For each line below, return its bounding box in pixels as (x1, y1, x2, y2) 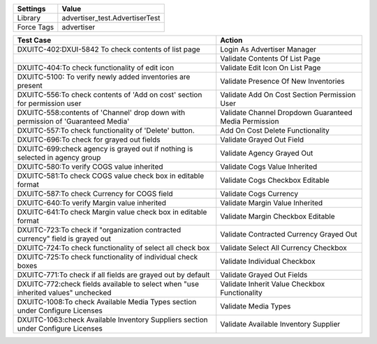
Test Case (17, 36, 52, 45)
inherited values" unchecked (17, 288, 112, 297)
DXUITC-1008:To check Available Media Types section (17, 297, 197, 306)
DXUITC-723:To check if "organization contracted (17, 225, 182, 234)
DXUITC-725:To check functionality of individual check (17, 252, 198, 262)
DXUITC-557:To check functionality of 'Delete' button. (17, 126, 195, 135)
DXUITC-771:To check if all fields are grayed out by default (17, 270, 210, 279)
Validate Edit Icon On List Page (220, 63, 321, 73)
